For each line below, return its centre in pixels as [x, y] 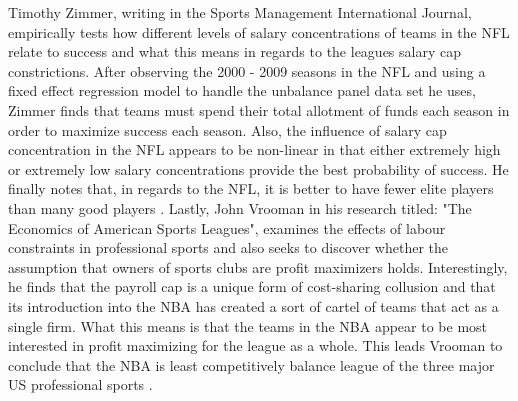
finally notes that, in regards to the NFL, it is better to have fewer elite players [251, 188]
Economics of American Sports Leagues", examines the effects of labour [227, 227]
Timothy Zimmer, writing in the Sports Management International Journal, [240, 12]
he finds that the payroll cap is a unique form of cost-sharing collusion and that [252, 286]
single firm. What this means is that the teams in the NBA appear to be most [248, 325]
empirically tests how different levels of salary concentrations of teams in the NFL [259, 31]
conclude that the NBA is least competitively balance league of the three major [251, 364]
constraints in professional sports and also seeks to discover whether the [228, 247]
